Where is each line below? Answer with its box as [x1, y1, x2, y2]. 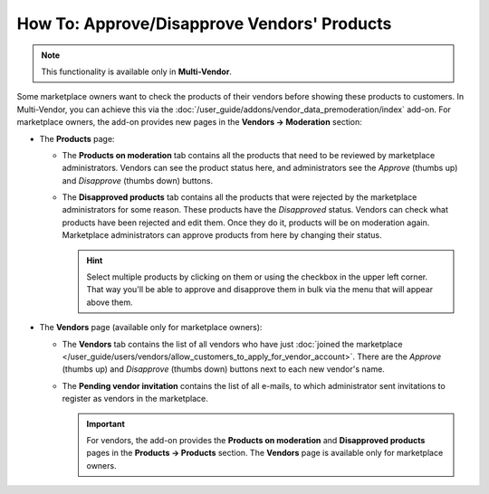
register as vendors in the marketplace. [62, 394, 208, 404]
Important [86, 418, 126, 429]
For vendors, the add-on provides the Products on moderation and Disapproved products [86, 434, 426, 445]
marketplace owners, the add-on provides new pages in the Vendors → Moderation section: [16, 117, 362, 128]
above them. [86, 297, 133, 308]
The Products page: [39, 133, 115, 144]
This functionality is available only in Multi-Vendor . [41, 66, 233, 77]
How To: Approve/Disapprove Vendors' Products [16, 14, 392, 33]
